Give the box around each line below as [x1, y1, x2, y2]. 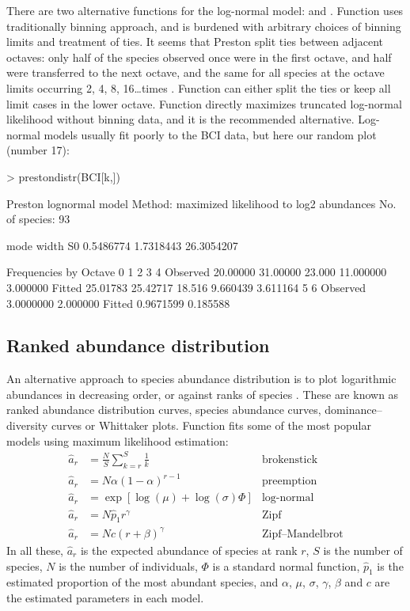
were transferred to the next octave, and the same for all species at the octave [6, 64, 385, 81]
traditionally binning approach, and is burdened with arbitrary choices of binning [6, 17, 401, 34]
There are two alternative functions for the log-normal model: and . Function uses [6, 2, 404, 18]
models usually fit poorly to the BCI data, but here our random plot [44, 126, 377, 142]
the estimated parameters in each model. [6, 589, 204, 605]
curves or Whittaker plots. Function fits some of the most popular [51, 417, 371, 434]
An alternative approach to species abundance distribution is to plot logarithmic [6, 370, 397, 387]
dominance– [325, 401, 382, 418]
